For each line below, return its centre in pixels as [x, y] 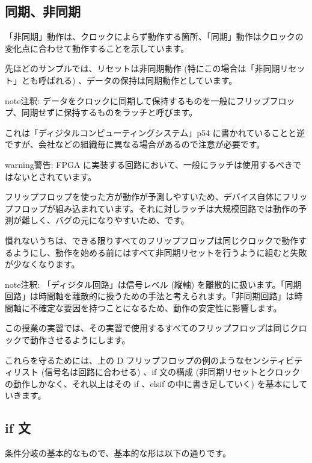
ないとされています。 [55, 176]
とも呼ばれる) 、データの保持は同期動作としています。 [129, 80]
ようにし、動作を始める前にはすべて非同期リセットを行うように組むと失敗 [160, 252]
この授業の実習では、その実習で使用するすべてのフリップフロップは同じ [148, 328]
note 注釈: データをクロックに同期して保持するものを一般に [121, 100]
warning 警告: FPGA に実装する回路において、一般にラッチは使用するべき [149, 164]
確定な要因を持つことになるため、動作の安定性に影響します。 [160, 307]
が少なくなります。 [42, 264]
